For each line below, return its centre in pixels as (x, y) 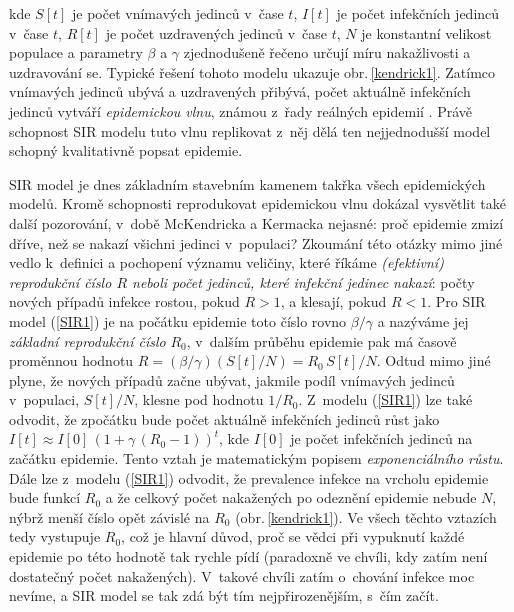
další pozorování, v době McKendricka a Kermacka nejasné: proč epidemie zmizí (256, 222)
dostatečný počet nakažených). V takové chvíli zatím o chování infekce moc (242, 575)
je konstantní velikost (426, 32)
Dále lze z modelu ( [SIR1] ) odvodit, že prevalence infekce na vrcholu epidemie (249, 477)
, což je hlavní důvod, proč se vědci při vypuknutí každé (293, 536)
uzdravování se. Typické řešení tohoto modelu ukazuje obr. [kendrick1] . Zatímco (252, 71)
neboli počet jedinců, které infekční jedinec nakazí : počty (303, 281)
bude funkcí (45, 497)
